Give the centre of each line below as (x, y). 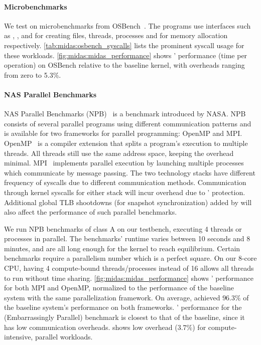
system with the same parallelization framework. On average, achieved (112, 297)
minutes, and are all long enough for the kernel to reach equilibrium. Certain (122, 248)
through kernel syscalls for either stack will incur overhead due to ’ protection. (125, 192)
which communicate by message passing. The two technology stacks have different (130, 172)
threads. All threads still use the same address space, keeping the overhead (119, 153)
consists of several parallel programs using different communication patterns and (128, 123)
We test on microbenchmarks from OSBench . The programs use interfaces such (127, 25)
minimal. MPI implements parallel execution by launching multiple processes (124, 163)
